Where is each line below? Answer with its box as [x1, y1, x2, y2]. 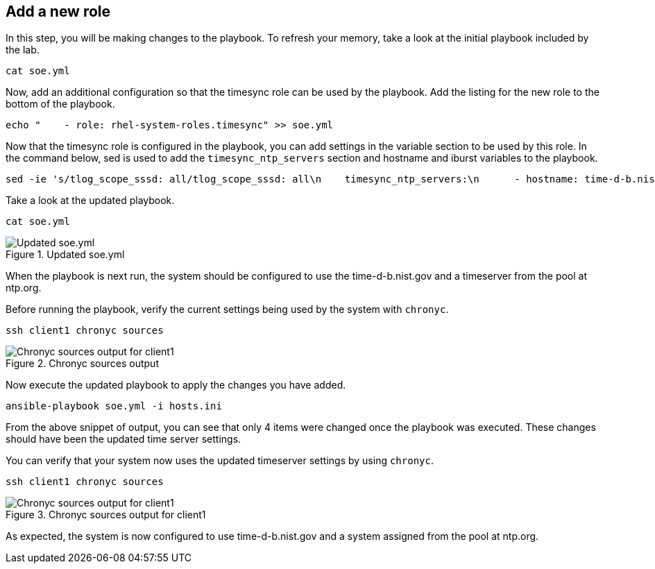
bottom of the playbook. [6, 98, 115, 110]
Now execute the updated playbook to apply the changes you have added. [6, 379, 346, 391]
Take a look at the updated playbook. [6, 194, 175, 207]
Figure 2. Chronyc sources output [6, 357, 159, 370]
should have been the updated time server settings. [6, 433, 241, 445]
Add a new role [6, 3, 111, 20]
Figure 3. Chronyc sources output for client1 [6, 509, 206, 521]
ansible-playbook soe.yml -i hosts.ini [6, 400, 222, 412]
